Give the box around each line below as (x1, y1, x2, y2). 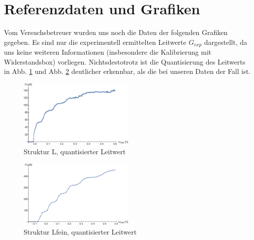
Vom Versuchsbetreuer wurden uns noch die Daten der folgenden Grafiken (4, 27, 228, 37)
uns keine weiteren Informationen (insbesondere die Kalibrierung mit (4, 47, 212, 57)
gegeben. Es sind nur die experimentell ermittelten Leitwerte (4, 36, 187, 47)
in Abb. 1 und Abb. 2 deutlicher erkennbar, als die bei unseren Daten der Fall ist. (4, 66, 251, 76)
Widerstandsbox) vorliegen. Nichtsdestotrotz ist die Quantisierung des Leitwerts (4, 56, 246, 67)
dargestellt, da (204, 36, 247, 47)
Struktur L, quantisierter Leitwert (24, 146, 126, 157)
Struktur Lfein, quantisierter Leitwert (24, 226, 137, 237)
